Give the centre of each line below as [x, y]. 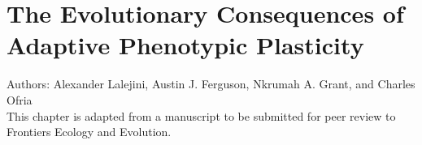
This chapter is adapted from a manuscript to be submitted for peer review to [201, 115]
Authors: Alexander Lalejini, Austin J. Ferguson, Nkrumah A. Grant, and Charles [211, 84]
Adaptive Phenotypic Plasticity [185, 45]
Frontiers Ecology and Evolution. [89, 132]
